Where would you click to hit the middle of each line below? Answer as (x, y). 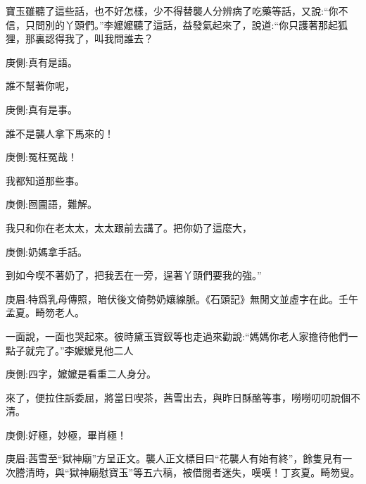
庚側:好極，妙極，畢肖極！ (66, 434)
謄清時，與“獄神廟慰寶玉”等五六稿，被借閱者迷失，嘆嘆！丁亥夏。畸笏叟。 (188, 472)
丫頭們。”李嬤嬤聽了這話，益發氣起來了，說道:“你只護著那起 (201, 24)
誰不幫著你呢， (40, 86)
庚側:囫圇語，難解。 (51, 204)
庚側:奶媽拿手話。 (46, 251)
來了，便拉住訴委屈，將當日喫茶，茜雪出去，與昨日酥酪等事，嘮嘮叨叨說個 (178, 397)
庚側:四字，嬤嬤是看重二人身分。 (81, 374)
